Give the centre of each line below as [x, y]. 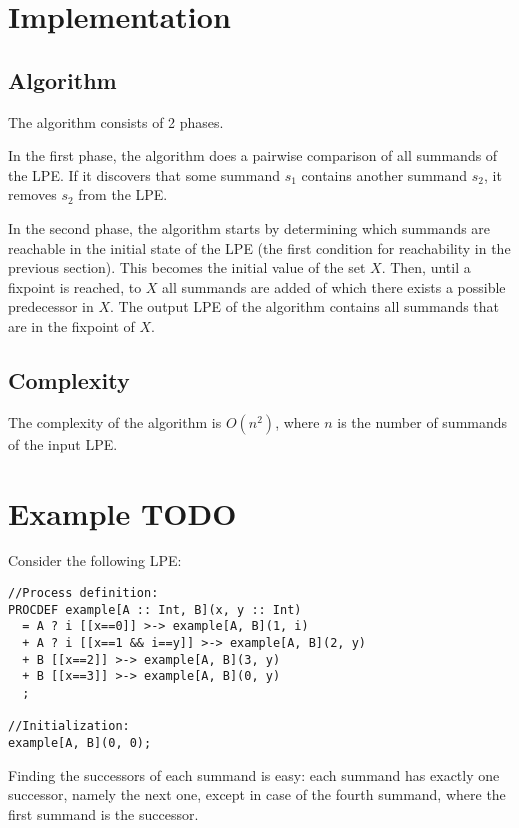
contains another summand [384, 174]
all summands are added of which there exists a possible [334, 286]
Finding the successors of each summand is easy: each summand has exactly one [254, 774]
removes [32, 194]
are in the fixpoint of [71, 325]
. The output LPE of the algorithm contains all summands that [305, 306]
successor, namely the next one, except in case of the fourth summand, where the [257, 794]
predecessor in [51, 306]
